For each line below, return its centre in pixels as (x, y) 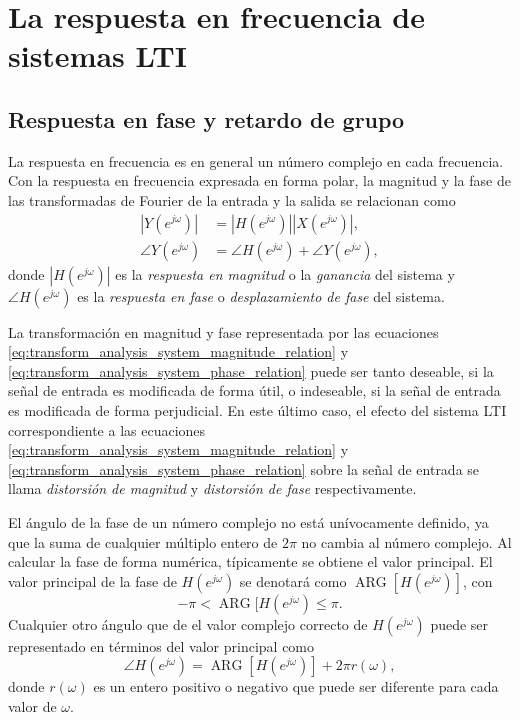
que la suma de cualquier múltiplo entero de (143, 541)
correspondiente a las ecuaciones (107, 429)
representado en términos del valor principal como (161, 645)
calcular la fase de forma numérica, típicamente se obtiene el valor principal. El (250, 561)
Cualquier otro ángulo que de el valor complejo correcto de (188, 623)
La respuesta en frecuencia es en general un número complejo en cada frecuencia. (256, 160)
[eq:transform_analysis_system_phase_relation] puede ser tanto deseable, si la (251, 370)
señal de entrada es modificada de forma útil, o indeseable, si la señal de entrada (254, 390)
